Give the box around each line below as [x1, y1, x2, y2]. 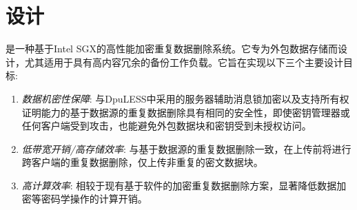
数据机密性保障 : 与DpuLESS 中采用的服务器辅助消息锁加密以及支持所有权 [21, 91, 349, 105]
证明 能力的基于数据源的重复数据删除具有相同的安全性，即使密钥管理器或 [21, 105, 350, 119]
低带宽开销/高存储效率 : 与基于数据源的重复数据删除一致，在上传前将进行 [21, 141, 351, 156]
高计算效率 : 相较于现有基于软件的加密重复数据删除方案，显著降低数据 [21, 178, 337, 192]
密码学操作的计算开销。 [41, 191, 147, 206]
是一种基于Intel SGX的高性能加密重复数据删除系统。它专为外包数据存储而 [6, 41, 338, 56]
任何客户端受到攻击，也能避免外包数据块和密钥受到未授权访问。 [21, 118, 312, 133]
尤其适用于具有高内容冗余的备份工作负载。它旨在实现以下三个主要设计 [24, 54, 343, 69]
